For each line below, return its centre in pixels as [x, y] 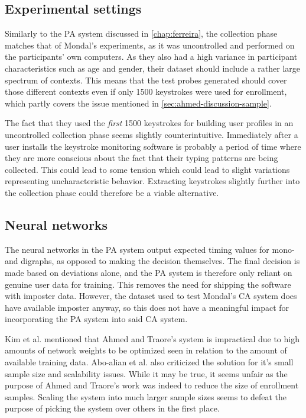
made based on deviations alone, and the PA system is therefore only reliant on [149, 272]
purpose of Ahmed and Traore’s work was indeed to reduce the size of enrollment [152, 385]
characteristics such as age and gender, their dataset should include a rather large [153, 68]
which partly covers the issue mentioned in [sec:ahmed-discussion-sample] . [138, 103]
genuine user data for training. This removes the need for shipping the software [148, 284]
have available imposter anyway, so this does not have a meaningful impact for [147, 307]
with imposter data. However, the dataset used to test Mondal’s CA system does [151, 296]
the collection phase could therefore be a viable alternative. [112, 192]
